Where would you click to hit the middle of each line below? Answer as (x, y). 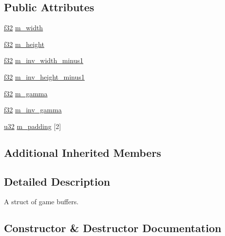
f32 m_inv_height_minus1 (44, 76)
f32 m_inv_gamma (33, 110)
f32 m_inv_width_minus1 (44, 60)
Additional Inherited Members (83, 152)
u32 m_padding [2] (33, 126)
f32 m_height (24, 44)
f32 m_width (24, 28)
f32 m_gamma (26, 93)
